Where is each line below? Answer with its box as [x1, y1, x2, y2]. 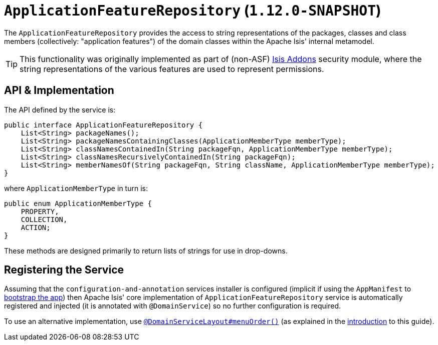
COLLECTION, [21, 215, 68, 223]
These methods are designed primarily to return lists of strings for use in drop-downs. [4, 246, 288, 255]
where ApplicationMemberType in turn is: [4, 183, 148, 192]
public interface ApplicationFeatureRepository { [4, 120, 203, 129]
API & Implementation [4, 84, 114, 97]
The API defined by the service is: [4, 105, 116, 114]
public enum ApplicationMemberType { [4, 199, 152, 207]
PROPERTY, [21, 207, 59, 215]
